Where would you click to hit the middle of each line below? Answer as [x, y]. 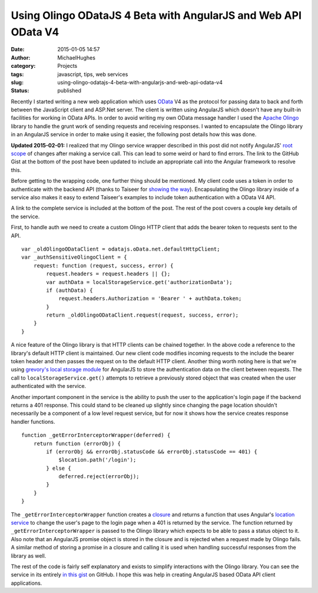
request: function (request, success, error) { [103, 266]
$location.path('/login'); [97, 460]
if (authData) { [69, 290]
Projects [67, 66]
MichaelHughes [76, 57]
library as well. [29, 556]
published [69, 91]
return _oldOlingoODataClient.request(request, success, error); [143, 315]
